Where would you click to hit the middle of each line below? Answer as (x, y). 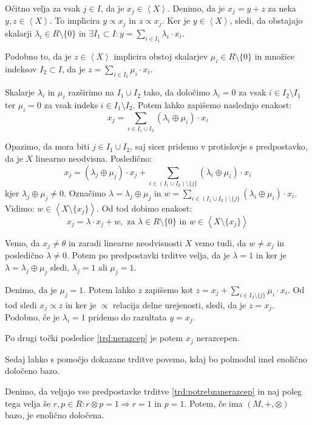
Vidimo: (20, 208)
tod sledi (21, 304)
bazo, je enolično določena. (55, 415)
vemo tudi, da (220, 242)
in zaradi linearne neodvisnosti (125, 242)
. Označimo (85, 193)
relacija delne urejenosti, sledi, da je (180, 304)
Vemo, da (22, 242)
